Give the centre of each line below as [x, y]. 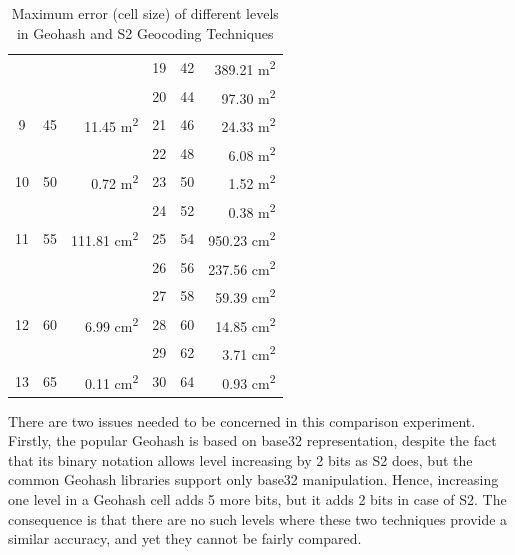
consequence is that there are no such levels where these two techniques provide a [258, 518]
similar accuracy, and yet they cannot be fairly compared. [185, 538]
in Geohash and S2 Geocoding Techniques [145, 32]
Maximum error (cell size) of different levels [145, 13]
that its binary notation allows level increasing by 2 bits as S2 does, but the [240, 459]
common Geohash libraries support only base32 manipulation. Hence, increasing [253, 479]
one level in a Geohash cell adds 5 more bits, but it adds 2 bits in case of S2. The [257, 499]
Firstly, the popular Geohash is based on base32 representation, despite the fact [252, 440]
